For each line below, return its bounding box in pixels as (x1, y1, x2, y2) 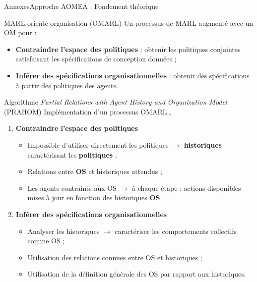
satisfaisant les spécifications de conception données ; (15, 54, 177, 64)
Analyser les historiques (27, 226, 100, 236)
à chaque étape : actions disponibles (132, 182, 241, 193)
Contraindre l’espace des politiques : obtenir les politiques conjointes (15, 44, 241, 54)
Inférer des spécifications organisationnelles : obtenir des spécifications (15, 70, 250, 80)
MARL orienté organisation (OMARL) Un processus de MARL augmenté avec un (4, 17, 254, 28)
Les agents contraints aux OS (27, 182, 117, 193)
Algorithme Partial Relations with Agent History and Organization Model (4, 97, 227, 107)
